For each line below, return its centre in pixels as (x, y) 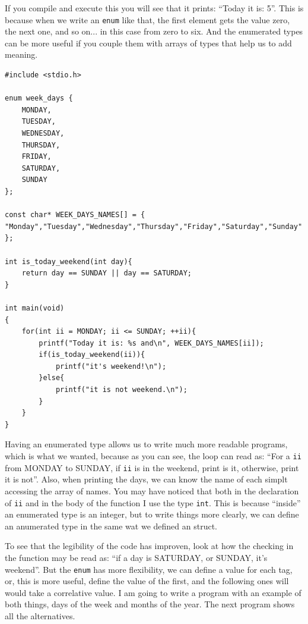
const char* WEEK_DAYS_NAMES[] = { (75, 215)
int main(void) (35, 308)
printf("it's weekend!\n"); (111, 366)
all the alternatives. (40, 616)
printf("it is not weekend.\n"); (121, 390)
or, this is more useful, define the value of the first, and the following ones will (147, 581)
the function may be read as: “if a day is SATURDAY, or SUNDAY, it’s (136, 557)
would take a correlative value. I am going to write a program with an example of (153, 592)
